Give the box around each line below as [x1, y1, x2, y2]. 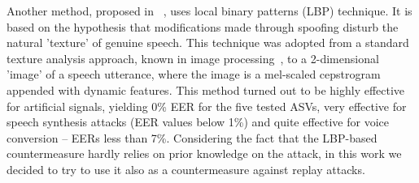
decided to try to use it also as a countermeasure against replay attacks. [7, 160, 365, 177]
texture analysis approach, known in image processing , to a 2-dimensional [7, 49, 379, 66]
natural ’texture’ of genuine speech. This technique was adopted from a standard [7, 34, 409, 51]
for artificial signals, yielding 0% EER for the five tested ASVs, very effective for [7, 97, 407, 114]
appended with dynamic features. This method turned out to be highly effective [7, 81, 405, 98]
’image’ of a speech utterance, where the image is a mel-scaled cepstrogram [7, 66, 381, 83]
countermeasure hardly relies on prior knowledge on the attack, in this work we [7, 145, 402, 162]
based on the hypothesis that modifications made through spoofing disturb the [7, 18, 399, 35]
